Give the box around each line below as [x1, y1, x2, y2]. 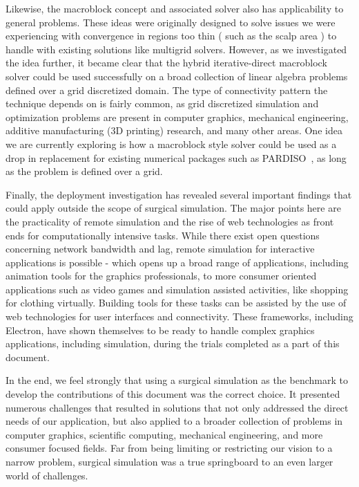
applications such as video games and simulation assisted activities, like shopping [6, 282, 349, 296]
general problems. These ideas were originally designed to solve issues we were [6, 15, 336, 29]
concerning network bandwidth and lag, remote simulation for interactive [6, 241, 315, 256]
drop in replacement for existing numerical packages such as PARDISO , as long [6, 150, 347, 165]
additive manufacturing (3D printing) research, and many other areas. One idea [6, 123, 342, 138]
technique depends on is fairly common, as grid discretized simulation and [6, 96, 319, 111]
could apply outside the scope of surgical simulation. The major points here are [6, 201, 341, 215]
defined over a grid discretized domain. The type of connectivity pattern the [6, 82, 328, 97]
